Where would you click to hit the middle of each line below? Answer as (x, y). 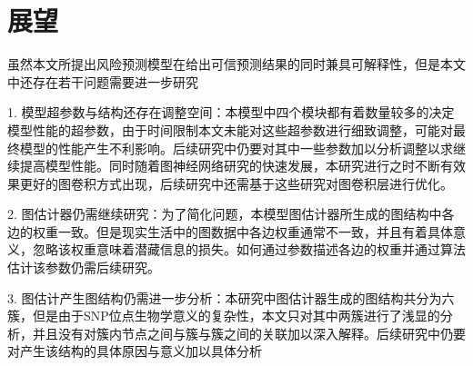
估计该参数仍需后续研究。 (84, 267)
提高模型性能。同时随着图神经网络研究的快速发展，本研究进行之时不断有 (236, 166)
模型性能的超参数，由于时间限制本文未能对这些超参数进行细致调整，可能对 (230, 129)
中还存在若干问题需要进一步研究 (103, 81)
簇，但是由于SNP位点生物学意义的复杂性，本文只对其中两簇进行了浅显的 (224, 316)
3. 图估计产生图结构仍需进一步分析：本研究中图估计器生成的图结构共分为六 (231, 297)
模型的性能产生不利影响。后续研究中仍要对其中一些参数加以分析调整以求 (236, 148)
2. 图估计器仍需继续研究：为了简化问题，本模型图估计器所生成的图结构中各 (231, 214)
